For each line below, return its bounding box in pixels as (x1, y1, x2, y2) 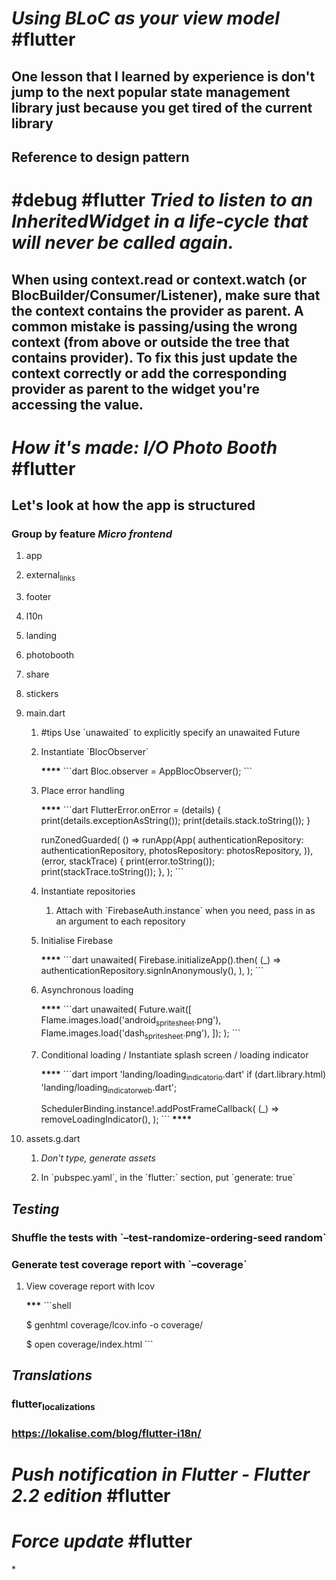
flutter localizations (11, 1397, 96, 1413)
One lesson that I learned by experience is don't (11, 68, 316, 85)
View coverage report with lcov (25, 1280, 156, 1292)
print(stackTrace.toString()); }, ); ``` (40, 866, 184, 878)
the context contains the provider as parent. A (11, 302, 304, 319)
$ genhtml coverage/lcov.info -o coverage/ (25, 1319, 204, 1331)
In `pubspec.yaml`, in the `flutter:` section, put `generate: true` (40, 1172, 296, 1184)
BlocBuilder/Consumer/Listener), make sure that (11, 287, 321, 304)
